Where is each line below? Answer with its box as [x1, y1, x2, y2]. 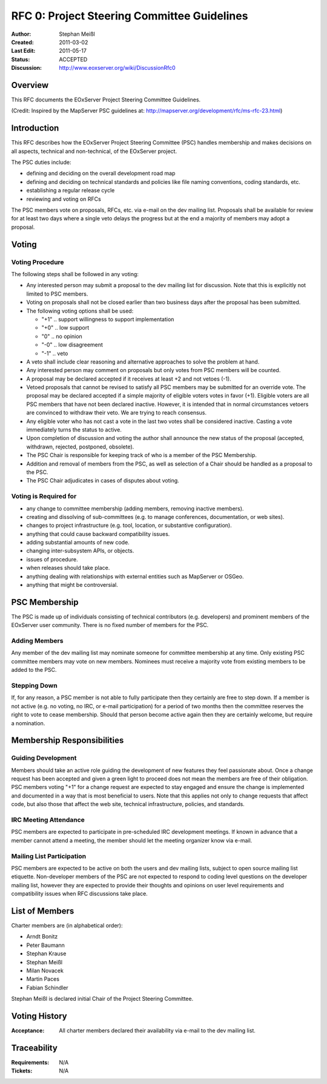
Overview [11, 80, 49, 90]
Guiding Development [11, 754, 77, 762]
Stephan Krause [26, 950, 67, 957]
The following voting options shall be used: [26, 307, 134, 314]
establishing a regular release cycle [26, 187, 115, 194]
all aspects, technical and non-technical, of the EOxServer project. [11, 147, 177, 155]
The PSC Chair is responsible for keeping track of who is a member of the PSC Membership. [26, 452, 257, 459]
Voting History [11, 1011, 67, 1021]
